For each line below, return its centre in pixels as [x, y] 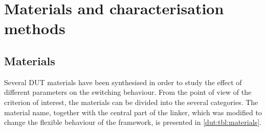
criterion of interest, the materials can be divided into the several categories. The [131, 102]
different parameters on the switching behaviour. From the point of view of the [128, 92]
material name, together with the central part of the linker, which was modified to [133, 112]
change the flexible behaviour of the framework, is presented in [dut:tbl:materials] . [133, 122]
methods [35, 28]
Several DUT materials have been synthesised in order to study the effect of [123, 82]
